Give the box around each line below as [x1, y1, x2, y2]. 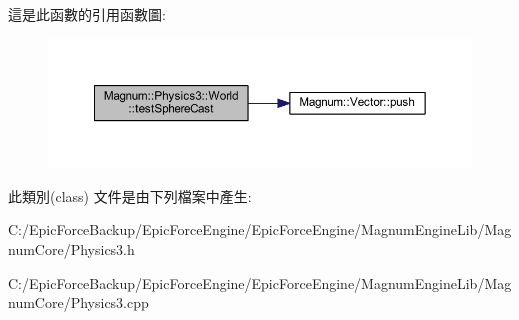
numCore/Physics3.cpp [8, 292, 149, 313]
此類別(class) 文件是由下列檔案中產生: [8, 185, 252, 206]
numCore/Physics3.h [8, 238, 135, 259]
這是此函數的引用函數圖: [8, 4, 166, 24]
